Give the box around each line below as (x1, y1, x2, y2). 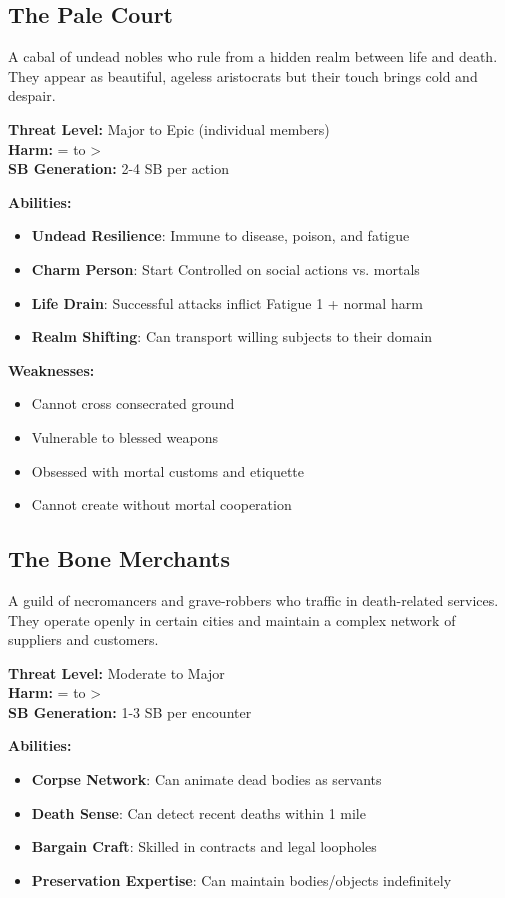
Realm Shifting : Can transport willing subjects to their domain (31, 326, 433, 347)
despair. (8, 85, 56, 106)
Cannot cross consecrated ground (31, 393, 235, 414)
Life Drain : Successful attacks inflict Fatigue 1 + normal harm (31, 292, 423, 313)
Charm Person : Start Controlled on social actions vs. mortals (31, 258, 420, 279)
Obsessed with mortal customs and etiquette (31, 460, 305, 481)
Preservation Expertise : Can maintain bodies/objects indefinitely (31, 869, 452, 890)
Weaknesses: (8, 359, 95, 380)
